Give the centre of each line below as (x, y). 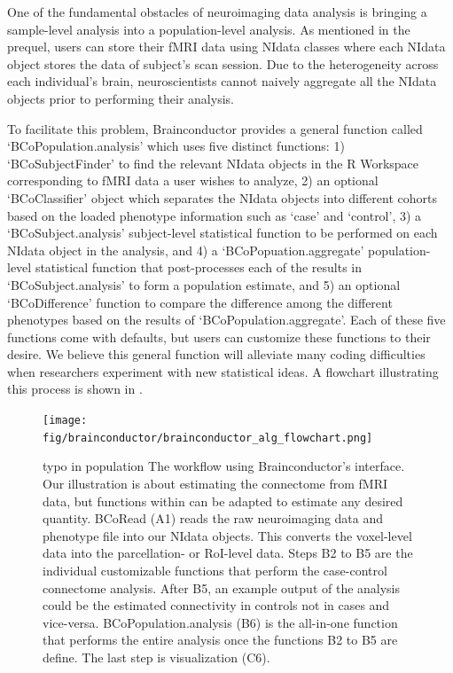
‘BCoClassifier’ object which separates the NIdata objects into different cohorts (222, 197)
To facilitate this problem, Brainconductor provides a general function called (215, 128)
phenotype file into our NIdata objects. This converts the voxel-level (227, 535)
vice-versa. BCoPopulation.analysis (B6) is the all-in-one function (220, 622)
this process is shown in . (75, 389)
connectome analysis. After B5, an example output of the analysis (222, 587)
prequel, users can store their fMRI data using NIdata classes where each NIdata (226, 47)
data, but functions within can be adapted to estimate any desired (223, 501)
